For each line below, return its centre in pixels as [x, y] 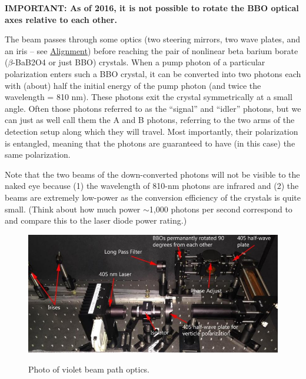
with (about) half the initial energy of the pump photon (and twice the [133, 85]
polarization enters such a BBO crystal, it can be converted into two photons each [153, 73]
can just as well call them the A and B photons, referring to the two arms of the [150, 120]
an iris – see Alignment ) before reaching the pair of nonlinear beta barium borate [152, 50]
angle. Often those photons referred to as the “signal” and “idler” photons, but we [153, 108]
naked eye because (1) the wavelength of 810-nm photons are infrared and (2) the [152, 186]
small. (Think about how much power [73, 209]
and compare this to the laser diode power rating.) [96, 220]
